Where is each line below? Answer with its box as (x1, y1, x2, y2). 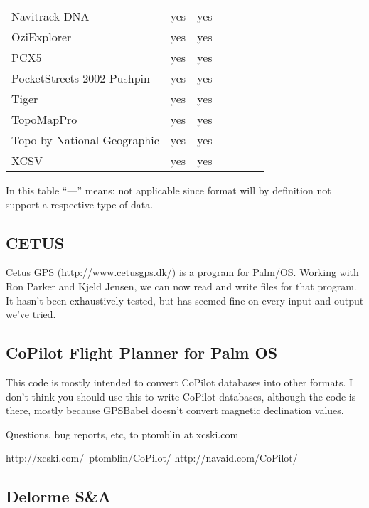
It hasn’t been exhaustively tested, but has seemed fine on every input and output (6, 292, 364, 307)
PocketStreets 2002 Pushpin (11, 70, 150, 86)
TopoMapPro (11, 111, 77, 127)
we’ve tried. (6, 307, 56, 322)
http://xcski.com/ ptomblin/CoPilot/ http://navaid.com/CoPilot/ (6, 450, 298, 465)
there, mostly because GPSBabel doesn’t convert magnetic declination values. (6, 403, 344, 418)
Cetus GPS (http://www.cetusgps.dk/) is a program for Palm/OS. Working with (6, 265, 359, 280)
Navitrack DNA (11, 8, 90, 24)
